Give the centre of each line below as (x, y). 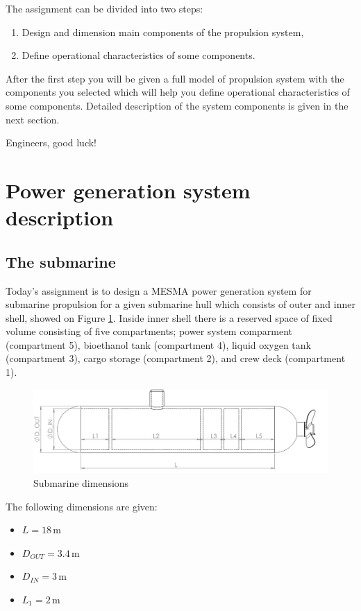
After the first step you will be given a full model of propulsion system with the (175, 78)
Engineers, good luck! (51, 143)
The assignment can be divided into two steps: (104, 8)
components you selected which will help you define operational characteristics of (178, 92)
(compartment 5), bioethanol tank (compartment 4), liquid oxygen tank (158, 344)
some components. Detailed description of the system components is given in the (177, 105)
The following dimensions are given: (82, 506)
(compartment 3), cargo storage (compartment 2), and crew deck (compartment (176, 358)
